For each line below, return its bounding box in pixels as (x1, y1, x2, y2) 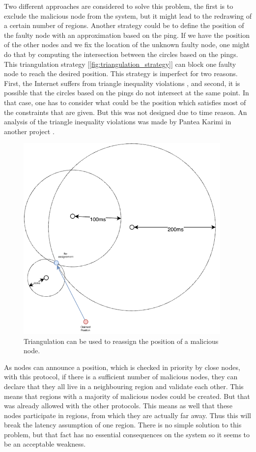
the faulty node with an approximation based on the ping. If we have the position (4, 29, 250, 40)
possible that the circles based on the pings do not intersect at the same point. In (4, 87, 249, 98)
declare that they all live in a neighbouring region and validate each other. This (4, 381, 244, 391)
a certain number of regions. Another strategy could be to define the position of (4, 20, 244, 30)
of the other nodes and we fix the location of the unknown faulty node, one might (4, 39, 250, 50)
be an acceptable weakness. (4, 439, 86, 449)
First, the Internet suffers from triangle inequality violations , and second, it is (4, 78, 240, 88)
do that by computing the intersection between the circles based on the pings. (4, 49, 238, 59)
